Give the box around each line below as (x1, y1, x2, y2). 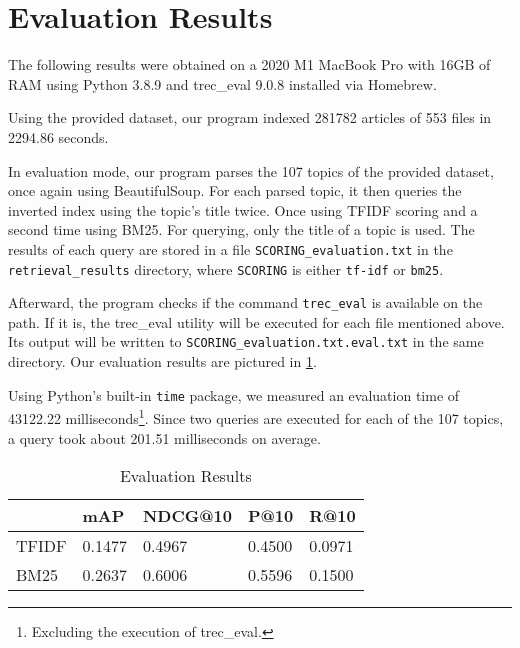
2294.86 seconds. (8, 126, 109, 147)
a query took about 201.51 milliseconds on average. (8, 427, 321, 448)
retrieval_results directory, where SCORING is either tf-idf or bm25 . (8, 258, 444, 279)
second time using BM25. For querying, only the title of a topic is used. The (8, 219, 475, 240)
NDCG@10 (142, 504, 232, 528)
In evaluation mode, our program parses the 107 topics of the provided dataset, (8, 160, 494, 181)
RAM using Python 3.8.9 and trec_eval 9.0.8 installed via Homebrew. (8, 73, 437, 94)
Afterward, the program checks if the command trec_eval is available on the (8, 292, 483, 313)
